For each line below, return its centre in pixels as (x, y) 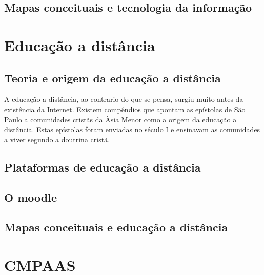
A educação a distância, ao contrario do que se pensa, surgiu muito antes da (124, 99)
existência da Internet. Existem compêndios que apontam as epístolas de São (125, 109)
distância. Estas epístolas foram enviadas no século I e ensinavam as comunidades (132, 129)
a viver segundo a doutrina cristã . (57, 139)
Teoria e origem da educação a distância (113, 78)
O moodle (31, 197)
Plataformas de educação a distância (103, 167)
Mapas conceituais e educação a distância (116, 227)
